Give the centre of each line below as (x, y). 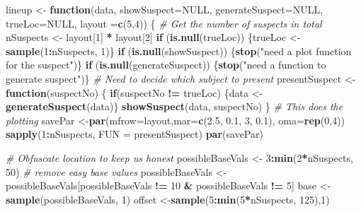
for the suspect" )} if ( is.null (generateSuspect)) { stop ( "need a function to (166, 65)
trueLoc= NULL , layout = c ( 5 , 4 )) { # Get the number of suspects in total (164, 23)
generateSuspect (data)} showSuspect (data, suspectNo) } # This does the (174, 106)
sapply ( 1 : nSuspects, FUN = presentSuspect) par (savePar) (134, 134)
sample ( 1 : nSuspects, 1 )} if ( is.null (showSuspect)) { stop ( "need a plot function (179, 51)
